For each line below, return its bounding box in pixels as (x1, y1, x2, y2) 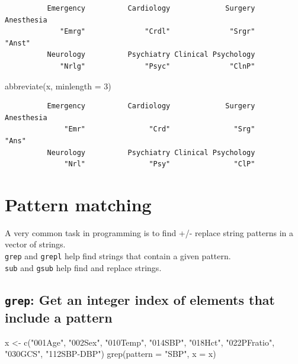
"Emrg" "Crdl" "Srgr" (60, 27, 255, 36)
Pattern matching (5, 192, 152, 216)
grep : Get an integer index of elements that (5, 290, 275, 308)
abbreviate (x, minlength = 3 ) (5, 79, 111, 92)
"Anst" (5, 38, 30, 47)
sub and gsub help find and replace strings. (5, 261, 162, 273)
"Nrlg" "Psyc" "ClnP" (60, 62, 255, 70)
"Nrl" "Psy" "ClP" (64, 160, 255, 169)
